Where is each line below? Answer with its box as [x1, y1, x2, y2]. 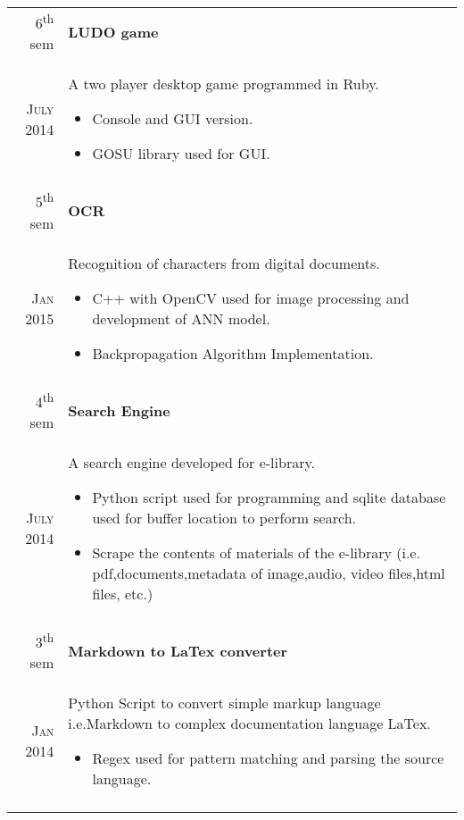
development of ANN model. [92, 307, 270, 329]
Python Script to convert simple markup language [68, 692, 381, 714]
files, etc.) [92, 582, 153, 604]
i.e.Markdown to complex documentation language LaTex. [68, 713, 431, 734]
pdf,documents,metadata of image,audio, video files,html [92, 562, 445, 583]
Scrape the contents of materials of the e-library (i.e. [92, 541, 420, 563]
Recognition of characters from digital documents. [68, 252, 380, 273]
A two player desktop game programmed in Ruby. [68, 73, 379, 95]
